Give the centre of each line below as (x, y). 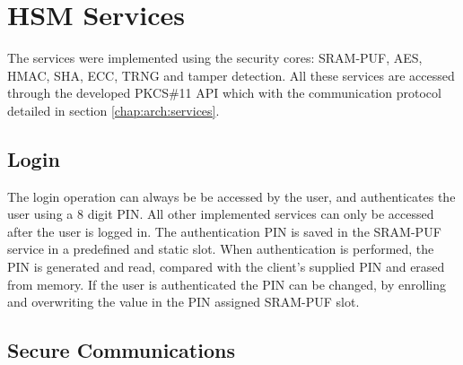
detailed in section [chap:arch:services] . (114, 110)
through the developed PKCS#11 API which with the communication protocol (224, 93)
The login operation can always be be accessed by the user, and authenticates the (231, 196)
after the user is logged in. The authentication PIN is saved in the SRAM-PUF (224, 231)
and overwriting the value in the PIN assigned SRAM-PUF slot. (183, 302)
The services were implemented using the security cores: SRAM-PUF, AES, (215, 58)
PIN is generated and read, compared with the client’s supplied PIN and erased (226, 267)
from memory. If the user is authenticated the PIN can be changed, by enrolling (227, 284)
